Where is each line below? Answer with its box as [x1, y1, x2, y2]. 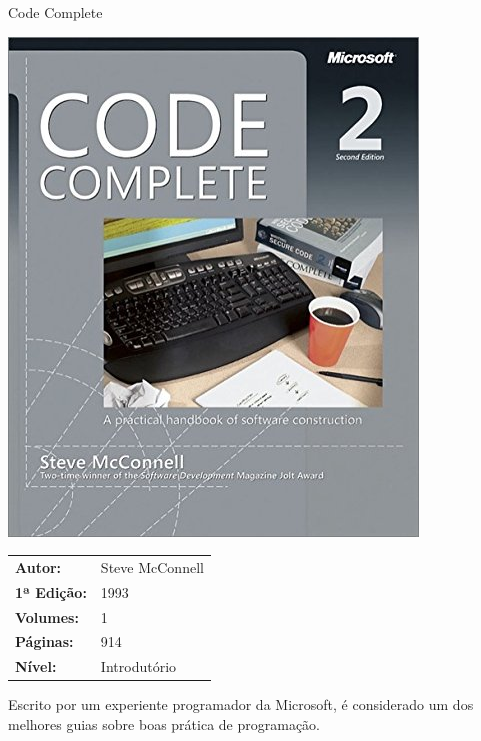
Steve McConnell [100, 556, 204, 577]
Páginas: [15, 631, 74, 652]
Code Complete [8, 2, 103, 22]
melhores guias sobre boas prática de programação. [8, 714, 320, 734]
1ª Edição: [15, 581, 87, 602]
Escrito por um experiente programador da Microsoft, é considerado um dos [8, 694, 474, 715]
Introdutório [100, 656, 177, 677]
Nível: [15, 656, 57, 677]
